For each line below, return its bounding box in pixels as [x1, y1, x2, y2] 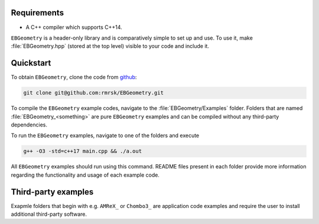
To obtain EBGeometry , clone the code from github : [11, 74, 137, 81]
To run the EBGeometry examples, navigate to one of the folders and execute [11, 132, 200, 139]
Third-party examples [11, 187, 94, 197]
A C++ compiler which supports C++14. [25, 24, 122, 31]
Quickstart [11, 58, 51, 68]
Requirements [11, 8, 64, 18]
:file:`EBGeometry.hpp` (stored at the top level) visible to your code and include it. [11, 43, 210, 50]
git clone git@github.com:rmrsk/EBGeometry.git [23, 89, 164, 96]
